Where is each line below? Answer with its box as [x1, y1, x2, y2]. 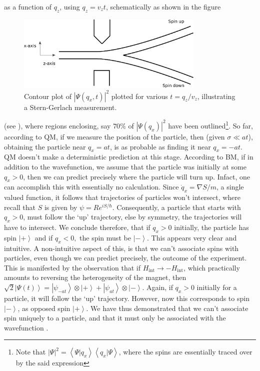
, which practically [183, 262, 240, 272]
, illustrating [197, 90, 235, 101]
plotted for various [111, 90, 168, 101]
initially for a [196, 282, 237, 292]
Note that [15, 346, 46, 357]
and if [34, 232, 53, 242]
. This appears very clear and [147, 232, 237, 242]
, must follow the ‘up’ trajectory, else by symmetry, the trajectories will [23, 211, 242, 222]
